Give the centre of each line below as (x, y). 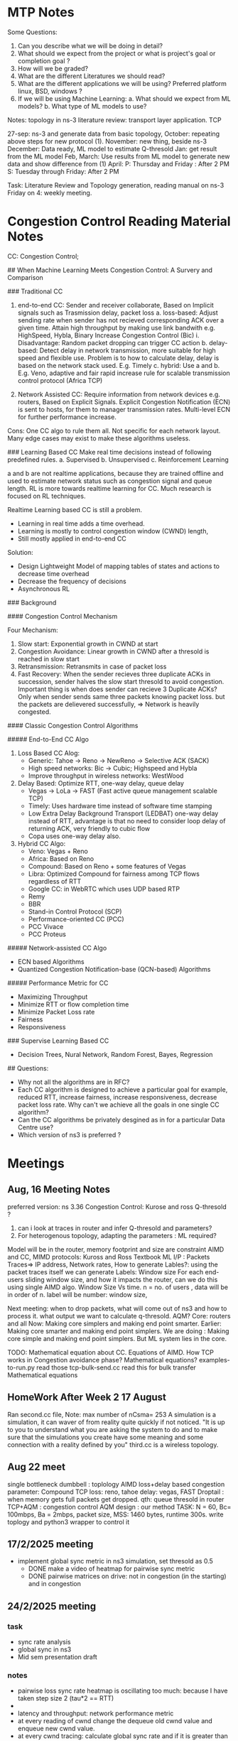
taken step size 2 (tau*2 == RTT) (66, 1698)
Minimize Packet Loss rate (56, 1011)
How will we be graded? (53, 68)
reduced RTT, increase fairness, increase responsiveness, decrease (117, 1097)
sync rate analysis (44, 1642)
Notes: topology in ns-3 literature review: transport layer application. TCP (114, 120)
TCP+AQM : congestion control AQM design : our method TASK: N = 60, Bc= (119, 1507)
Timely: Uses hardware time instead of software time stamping (120, 806)
